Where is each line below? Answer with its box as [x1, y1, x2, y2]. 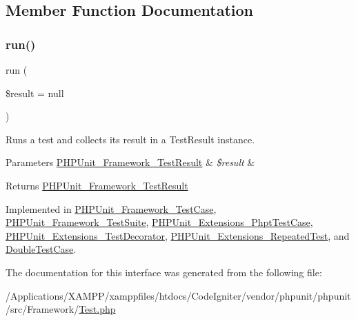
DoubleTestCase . [6, 242, 77, 256]
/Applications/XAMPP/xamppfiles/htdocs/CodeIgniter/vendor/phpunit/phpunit [6, 288, 351, 302]
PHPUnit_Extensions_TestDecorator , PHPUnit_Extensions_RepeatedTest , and [6, 228, 350, 242]
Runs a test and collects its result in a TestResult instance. [6, 132, 255, 146]
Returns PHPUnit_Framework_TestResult [6, 178, 188, 192]
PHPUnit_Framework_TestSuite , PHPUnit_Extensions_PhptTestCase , [6, 215, 313, 229]
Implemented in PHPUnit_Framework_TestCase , [6, 201, 217, 216]
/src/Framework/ [6, 302, 79, 316]
